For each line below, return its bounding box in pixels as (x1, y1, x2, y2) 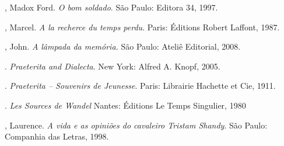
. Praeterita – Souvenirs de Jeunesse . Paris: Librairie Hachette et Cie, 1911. (5, 79, 276, 92)
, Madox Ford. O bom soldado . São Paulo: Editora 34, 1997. (5, 1, 218, 13)
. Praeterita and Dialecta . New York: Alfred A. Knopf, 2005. (5, 60, 220, 72)
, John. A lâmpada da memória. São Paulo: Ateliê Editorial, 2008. (5, 40, 241, 53)
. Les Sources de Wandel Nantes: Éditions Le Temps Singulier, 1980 (5, 99, 246, 111)
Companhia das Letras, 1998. (5, 130, 109, 142)
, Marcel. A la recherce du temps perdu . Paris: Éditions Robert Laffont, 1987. (5, 20, 280, 33)
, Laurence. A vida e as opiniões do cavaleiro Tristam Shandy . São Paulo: (5, 119, 268, 131)
